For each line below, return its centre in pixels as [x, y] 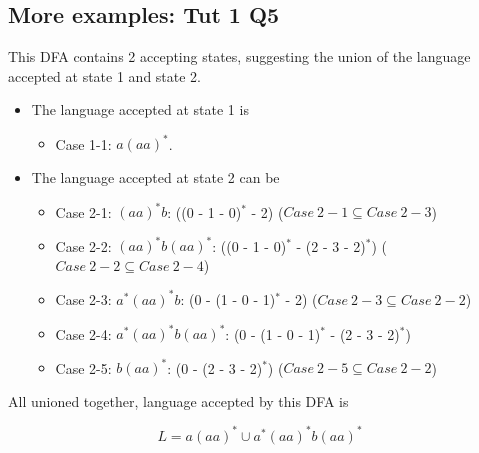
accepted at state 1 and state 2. [105, 75]
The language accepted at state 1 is [140, 109]
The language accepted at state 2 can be [155, 177]
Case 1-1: [83, 143]
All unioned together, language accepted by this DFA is [178, 400]
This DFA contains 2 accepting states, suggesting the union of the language [239, 56]
